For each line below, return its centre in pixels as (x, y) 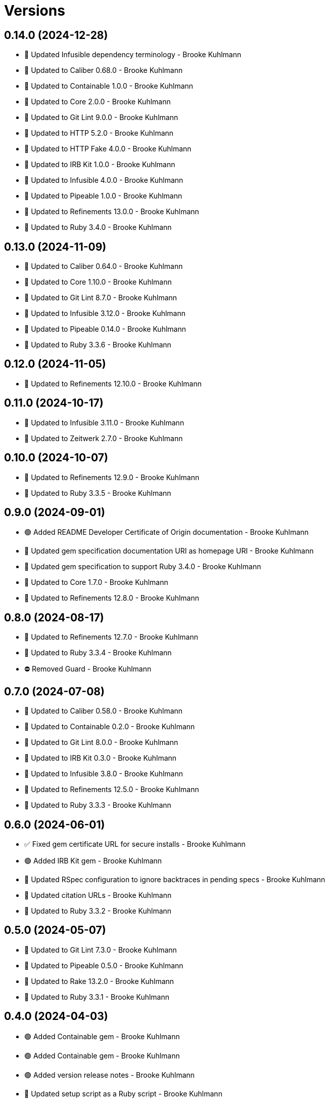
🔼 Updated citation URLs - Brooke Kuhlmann (98, 895)
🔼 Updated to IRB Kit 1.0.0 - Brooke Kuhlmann (100, 165)
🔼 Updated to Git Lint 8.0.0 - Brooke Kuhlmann (101, 742)
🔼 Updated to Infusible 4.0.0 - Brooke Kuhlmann (104, 180)
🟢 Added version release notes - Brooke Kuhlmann (110, 1075)
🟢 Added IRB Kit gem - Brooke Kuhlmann (93, 860)
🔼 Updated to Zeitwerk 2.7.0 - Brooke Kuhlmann (104, 438)
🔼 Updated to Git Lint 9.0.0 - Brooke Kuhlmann (101, 117)
